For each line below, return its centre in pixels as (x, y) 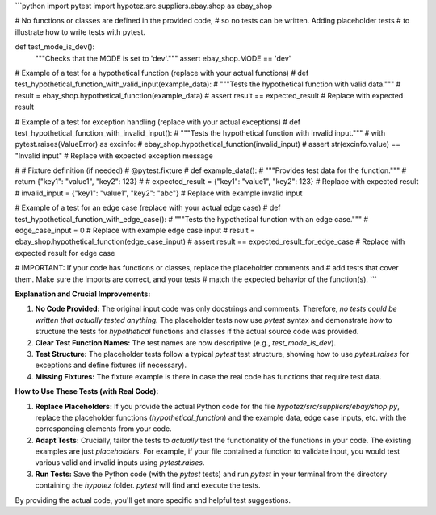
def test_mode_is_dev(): (55, 47)
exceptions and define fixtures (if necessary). (111, 365)
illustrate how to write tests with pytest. (80, 31)
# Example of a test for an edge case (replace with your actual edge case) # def (148, 208)
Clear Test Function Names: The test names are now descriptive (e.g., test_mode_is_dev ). (186, 342)
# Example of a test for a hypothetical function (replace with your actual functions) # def (162, 73)
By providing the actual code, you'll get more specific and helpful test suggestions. (153, 500)
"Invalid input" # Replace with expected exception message (114, 155)
